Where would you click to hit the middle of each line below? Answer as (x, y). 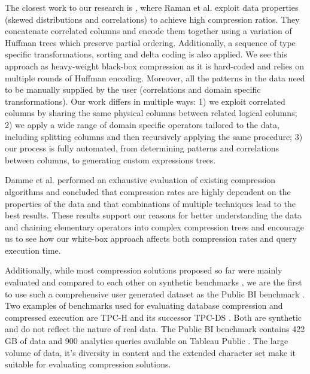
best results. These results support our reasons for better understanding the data (153, 215)
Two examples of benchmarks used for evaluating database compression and (144, 305)
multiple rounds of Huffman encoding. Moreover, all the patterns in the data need (155, 77)
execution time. (33, 250)
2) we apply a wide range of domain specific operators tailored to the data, (142, 124)
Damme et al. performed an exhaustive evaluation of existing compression (140, 180)
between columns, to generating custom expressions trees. (110, 159)
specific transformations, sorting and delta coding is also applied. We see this (146, 54)
